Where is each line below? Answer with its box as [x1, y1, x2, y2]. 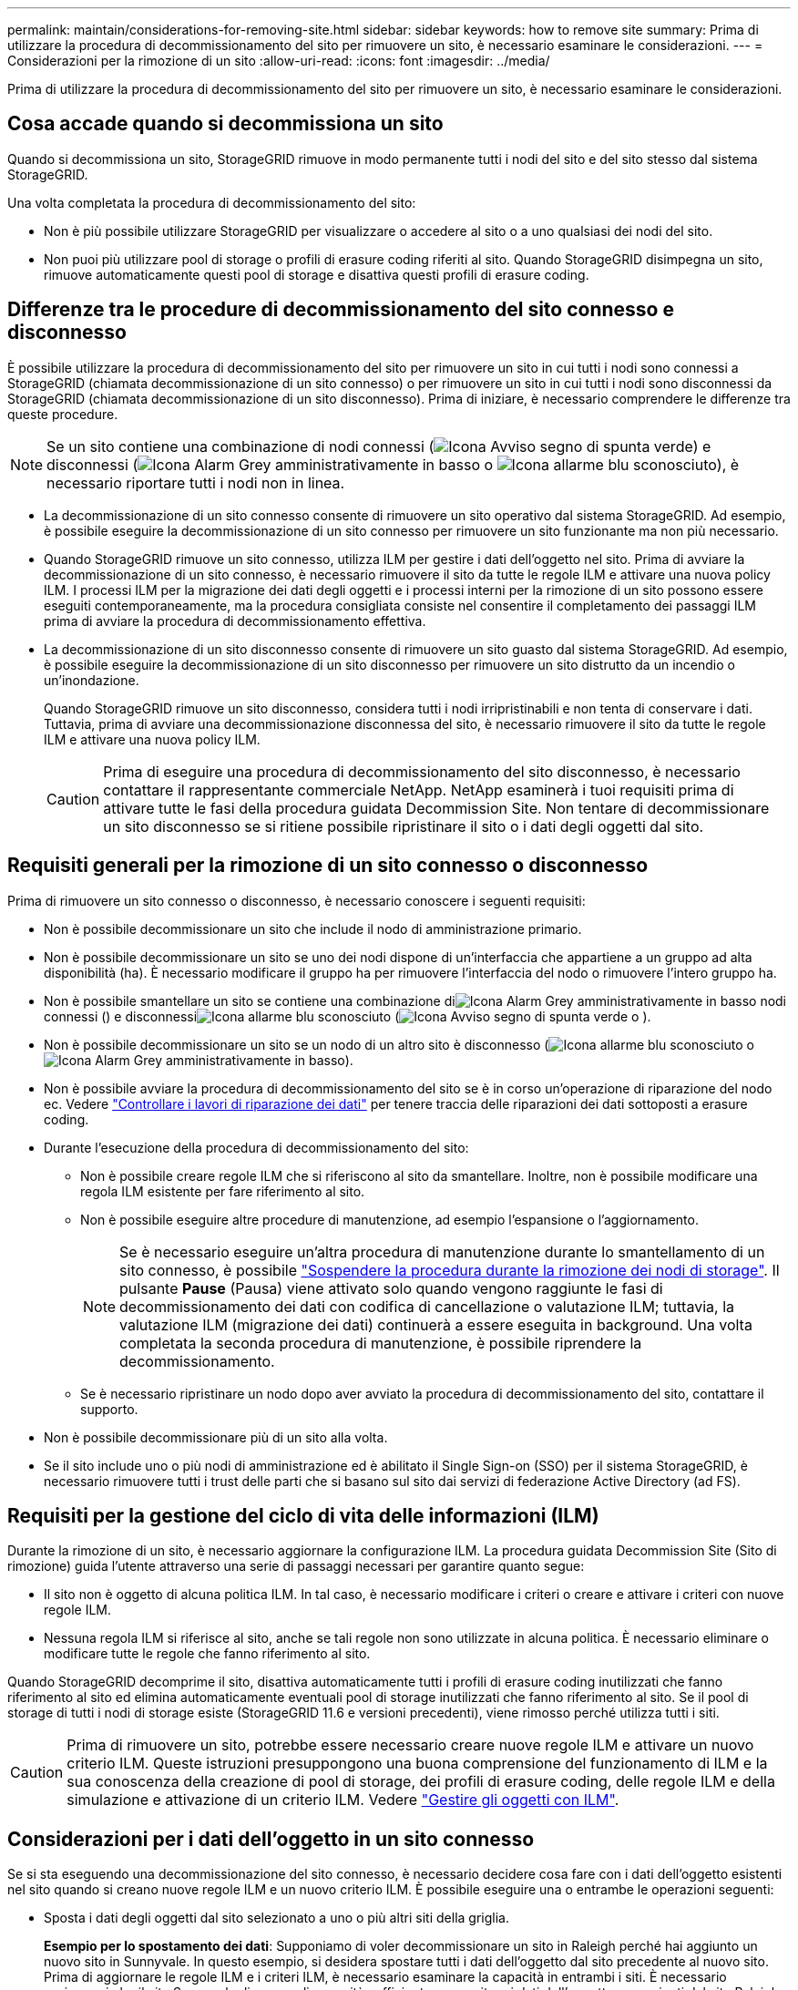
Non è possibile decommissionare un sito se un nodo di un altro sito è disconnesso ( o [44, 1036, 754, 1052]
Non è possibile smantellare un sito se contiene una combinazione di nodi [44, 992, 787, 1009]
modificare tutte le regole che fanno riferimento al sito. [44, 1646, 371, 1662]
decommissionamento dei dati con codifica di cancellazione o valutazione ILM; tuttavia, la [119, 1297, 734, 1316]
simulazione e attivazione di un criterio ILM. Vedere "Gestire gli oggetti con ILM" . [66, 1790, 619, 1810]
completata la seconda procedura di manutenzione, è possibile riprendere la [119, 1333, 642, 1352]
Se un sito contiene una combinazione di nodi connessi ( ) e [46, 436, 711, 456]
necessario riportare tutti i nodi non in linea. [46, 473, 345, 492]
